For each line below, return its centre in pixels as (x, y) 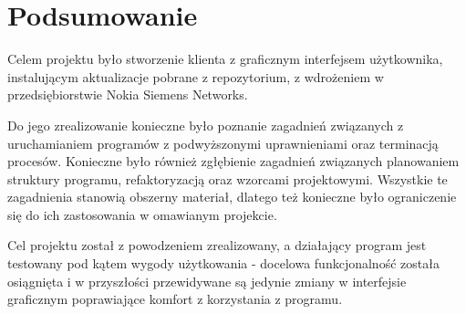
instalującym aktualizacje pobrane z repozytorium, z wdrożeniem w (196, 76)
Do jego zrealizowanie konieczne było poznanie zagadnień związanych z (206, 125)
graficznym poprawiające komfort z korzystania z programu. (175, 299)
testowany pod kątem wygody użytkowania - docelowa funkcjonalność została (223, 263)
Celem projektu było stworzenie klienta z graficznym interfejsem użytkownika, (225, 59)
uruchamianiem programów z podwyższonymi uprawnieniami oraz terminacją (223, 143)
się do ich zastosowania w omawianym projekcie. (142, 214)
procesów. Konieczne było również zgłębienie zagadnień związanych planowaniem (233, 161)
